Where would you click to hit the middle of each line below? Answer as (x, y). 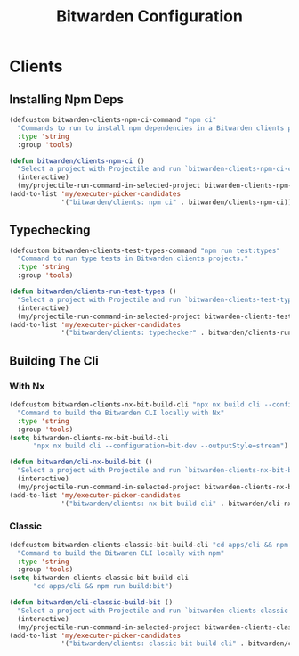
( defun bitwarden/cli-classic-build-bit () (91, 603)
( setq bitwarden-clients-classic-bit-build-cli (99, 578)
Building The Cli (54, 361)
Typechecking (50, 230)
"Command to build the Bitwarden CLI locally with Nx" (121, 413)
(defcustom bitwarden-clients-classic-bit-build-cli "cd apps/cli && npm (149, 545)
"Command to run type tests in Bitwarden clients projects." (133, 259)
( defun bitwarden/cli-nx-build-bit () (81, 462)
